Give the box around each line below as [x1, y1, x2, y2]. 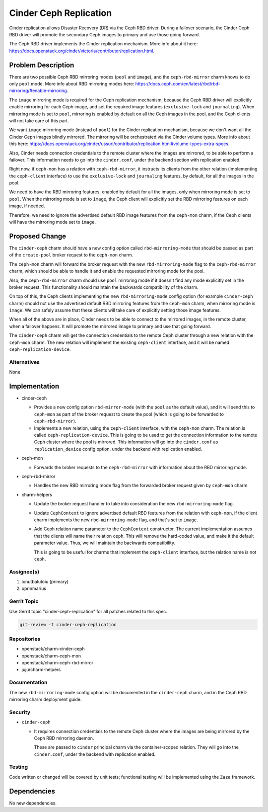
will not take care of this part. [9, 117, 69, 124]
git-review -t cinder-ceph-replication [19, 622, 117, 627]
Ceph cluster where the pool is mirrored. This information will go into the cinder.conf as [34, 439, 218, 445]
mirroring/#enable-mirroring [9, 87, 67, 94]
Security [9, 709, 31, 716]
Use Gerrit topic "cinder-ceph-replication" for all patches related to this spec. [9, 608, 167, 614]
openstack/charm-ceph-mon [21, 652, 81, 658]
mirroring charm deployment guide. [9, 696, 82, 702]
